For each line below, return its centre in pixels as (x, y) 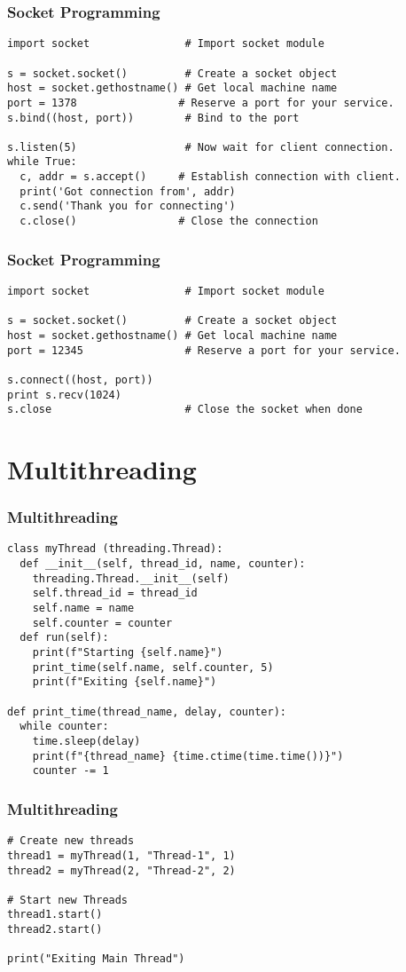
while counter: (64, 727)
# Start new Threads (68, 900)
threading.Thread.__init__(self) (131, 578)
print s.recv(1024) (64, 395)
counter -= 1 (70, 771)
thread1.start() (55, 915)
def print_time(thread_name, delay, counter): (147, 711)
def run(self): (64, 638)
